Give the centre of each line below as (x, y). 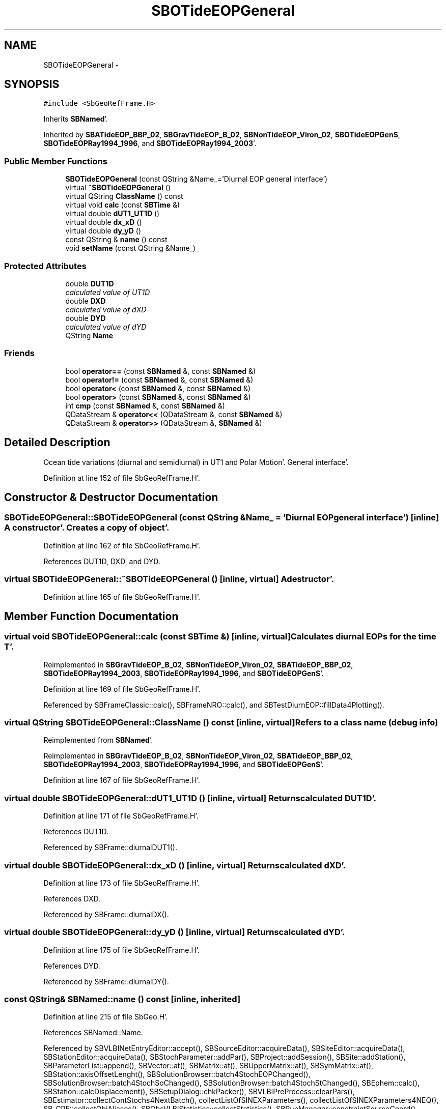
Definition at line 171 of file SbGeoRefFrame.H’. (121, 816)
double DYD (86, 318)
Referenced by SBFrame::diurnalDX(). (106, 914)
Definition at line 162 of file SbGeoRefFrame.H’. (122, 545)
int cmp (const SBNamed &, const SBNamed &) (145, 405)
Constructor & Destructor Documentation (111, 497)
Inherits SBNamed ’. (76, 119)
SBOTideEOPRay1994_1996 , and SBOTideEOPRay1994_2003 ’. (150, 143)
